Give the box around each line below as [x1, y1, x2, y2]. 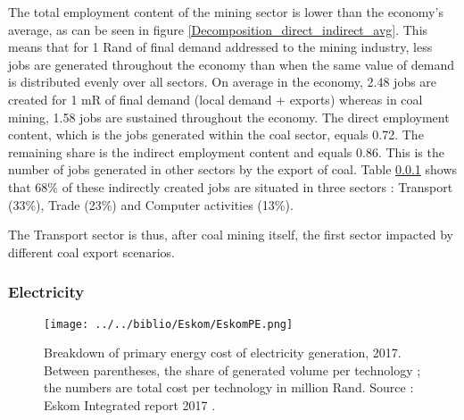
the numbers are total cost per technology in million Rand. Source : [44, 378, 414, 397]
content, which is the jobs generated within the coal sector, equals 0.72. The [8, 125, 424, 144]
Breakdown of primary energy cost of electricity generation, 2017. [44, 343, 402, 362]
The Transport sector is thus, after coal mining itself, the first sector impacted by [8, 225, 453, 244]
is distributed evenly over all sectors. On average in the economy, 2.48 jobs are [8, 72, 437, 91]
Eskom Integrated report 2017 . [44, 395, 216, 414]
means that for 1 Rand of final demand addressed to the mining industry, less [8, 38, 433, 56]
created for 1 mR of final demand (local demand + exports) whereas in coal [8, 89, 423, 108]
